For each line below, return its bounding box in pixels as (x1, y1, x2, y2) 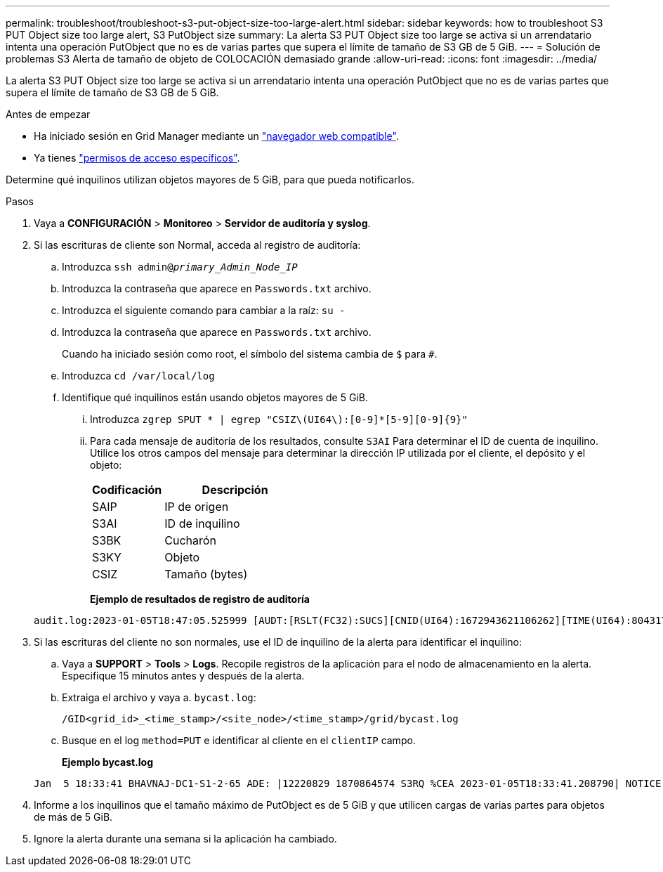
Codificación (92, 483, 162, 497)
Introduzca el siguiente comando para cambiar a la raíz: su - (62, 304, 346, 316)
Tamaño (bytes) (164, 567, 248, 581)
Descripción (202, 483, 268, 497)
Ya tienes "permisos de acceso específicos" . (34, 152, 240, 164)
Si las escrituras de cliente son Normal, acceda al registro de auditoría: (34, 239, 361, 251)
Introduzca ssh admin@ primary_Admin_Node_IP (62, 261, 298, 273)
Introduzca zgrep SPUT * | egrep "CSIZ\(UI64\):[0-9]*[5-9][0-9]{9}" (90, 413, 468, 425)
